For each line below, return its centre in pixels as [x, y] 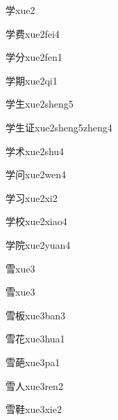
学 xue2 [20, 10]
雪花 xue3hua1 [35, 339]
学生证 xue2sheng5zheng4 [59, 127]
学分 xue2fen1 [34, 57]
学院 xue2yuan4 [38, 244]
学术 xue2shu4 [35, 151]
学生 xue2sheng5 [40, 104]
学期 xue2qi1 [32, 80]
